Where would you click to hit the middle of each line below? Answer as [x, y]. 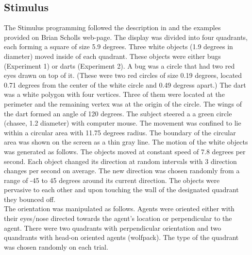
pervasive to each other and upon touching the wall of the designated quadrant [121, 190]
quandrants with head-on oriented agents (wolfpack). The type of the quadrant [121, 237]
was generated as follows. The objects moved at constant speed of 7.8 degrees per [125, 151]
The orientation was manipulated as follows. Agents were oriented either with [119, 209]
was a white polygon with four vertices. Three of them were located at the [114, 94]
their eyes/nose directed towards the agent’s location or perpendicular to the [118, 218]
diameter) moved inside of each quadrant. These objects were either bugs [112, 56]
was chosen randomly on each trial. [56, 246]
